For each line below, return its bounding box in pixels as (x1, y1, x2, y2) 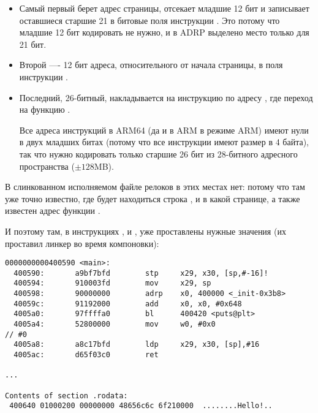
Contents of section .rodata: (5, 391, 128, 400)
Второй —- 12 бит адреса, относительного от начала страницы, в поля (19, 58, 283, 71)
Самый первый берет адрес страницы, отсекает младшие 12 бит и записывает (19, 2, 309, 14)
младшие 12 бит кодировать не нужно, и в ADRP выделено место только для (19, 26, 309, 39)
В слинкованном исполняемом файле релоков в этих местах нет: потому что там (5, 180, 305, 193)
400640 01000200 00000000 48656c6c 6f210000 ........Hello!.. (9, 401, 273, 411)
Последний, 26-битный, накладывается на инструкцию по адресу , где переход (19, 91, 313, 104)
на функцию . (19, 103, 70, 116)
